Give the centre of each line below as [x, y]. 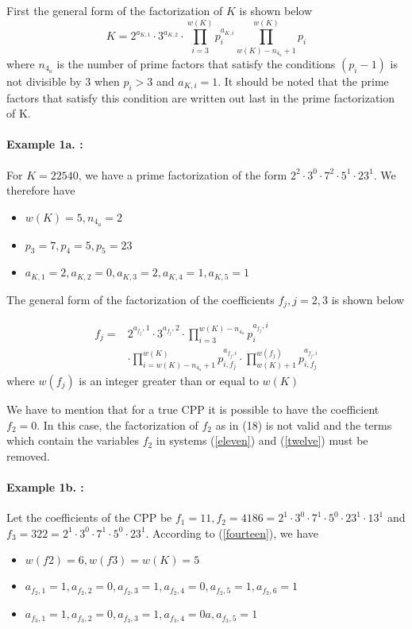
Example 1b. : [45, 486]
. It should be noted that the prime [303, 81]
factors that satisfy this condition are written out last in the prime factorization [201, 97]
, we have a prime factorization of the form [183, 174]
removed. [28, 455]
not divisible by [44, 81]
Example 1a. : [45, 144]
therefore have [41, 190]
